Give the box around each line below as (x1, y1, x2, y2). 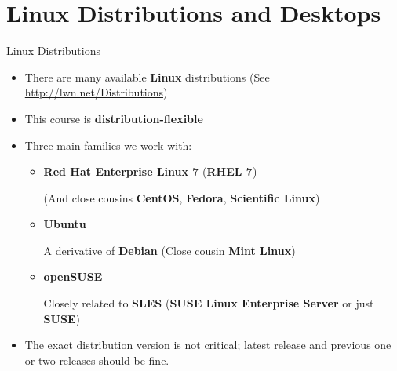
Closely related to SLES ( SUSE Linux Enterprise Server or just (43, 295, 374, 311)
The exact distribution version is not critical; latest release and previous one (24, 336, 392, 353)
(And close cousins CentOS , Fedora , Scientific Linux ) (43, 189, 320, 206)
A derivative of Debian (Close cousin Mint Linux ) (43, 242, 296, 258)
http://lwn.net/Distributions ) (24, 84, 168, 100)
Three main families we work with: (24, 136, 192, 153)
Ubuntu (43, 216, 86, 232)
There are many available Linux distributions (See (24, 68, 270, 85)
